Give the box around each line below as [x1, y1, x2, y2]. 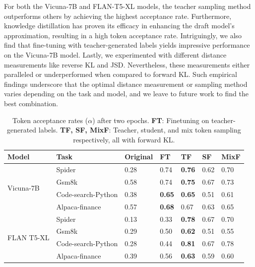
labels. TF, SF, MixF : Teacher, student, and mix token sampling [38, 125, 241, 135]
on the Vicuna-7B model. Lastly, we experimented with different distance [4, 49, 227, 60]
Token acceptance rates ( [12, 115, 88, 125]
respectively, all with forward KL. [73, 134, 175, 144]
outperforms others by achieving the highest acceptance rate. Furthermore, [4, 10, 232, 21]
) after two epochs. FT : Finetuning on [92, 115, 209, 125]
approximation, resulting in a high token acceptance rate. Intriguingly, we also [4, 30, 242, 40]
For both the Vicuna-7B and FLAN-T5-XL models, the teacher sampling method [4, 1, 251, 11]
